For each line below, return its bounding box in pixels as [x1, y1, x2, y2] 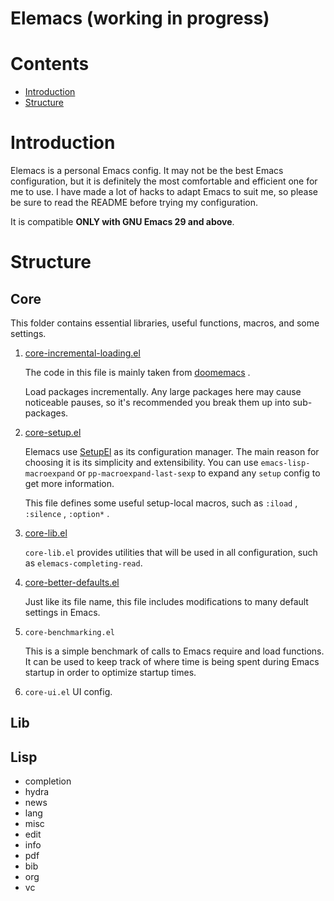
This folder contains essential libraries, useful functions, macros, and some [10, 317, 320, 329]
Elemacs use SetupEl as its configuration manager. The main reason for [24, 446, 320, 458]
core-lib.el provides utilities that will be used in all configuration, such [24, 547, 318, 559]
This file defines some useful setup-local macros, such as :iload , [24, 497, 298, 509]
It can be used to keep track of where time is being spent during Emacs [24, 656, 320, 668]
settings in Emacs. [24, 607, 101, 619]
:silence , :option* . [24, 508, 110, 520]
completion [24, 775, 72, 787]
